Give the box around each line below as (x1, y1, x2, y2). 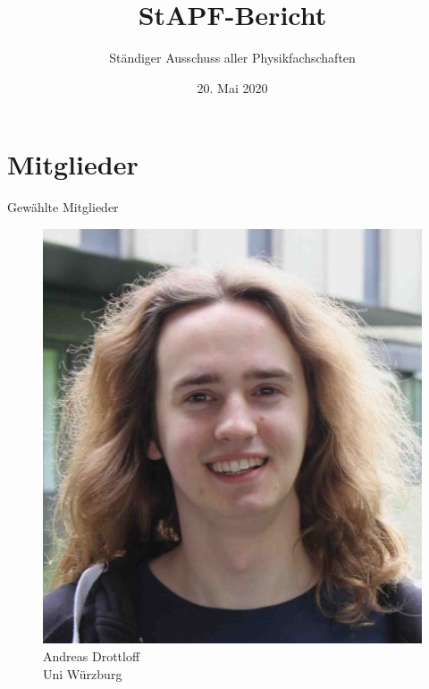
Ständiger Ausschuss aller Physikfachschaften (109, 48, 356, 67)
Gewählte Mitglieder (7, 198, 119, 217)
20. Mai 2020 (197, 78, 268, 97)
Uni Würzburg (43, 664, 122, 683)
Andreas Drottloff (43, 647, 140, 666)
